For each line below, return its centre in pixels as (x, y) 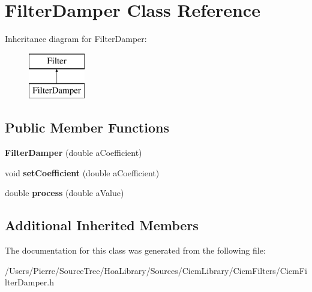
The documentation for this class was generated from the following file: (135, 250)
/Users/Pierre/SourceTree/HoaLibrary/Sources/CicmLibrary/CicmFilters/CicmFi (156, 270)
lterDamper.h (29, 282)
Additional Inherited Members (102, 225)
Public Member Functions (87, 127)
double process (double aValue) (64, 193)
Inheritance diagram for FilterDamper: (76, 39)
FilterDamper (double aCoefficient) (73, 153)
